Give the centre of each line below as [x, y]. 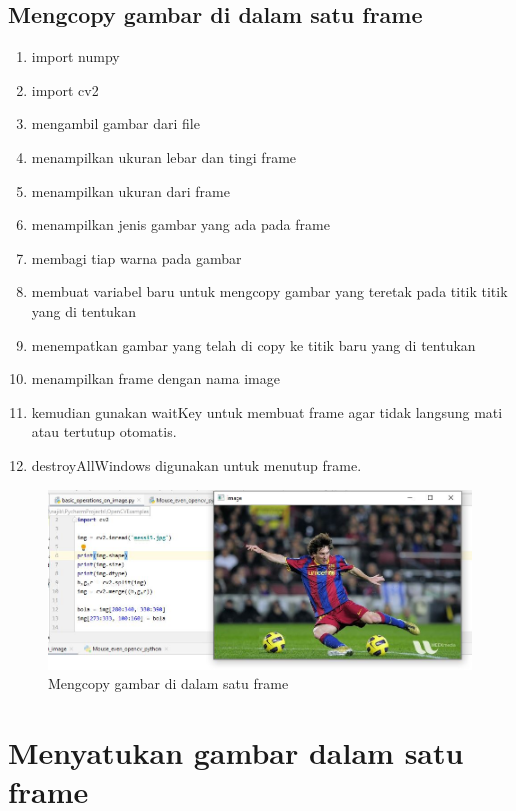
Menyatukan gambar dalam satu [236, 752]
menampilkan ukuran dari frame [130, 190]
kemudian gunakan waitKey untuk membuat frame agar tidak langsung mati [267, 411]
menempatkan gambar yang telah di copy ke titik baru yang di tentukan [253, 344]
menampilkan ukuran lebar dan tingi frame [164, 156]
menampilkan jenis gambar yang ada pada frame [180, 224]
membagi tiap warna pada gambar [136, 257]
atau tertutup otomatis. [104, 431]
